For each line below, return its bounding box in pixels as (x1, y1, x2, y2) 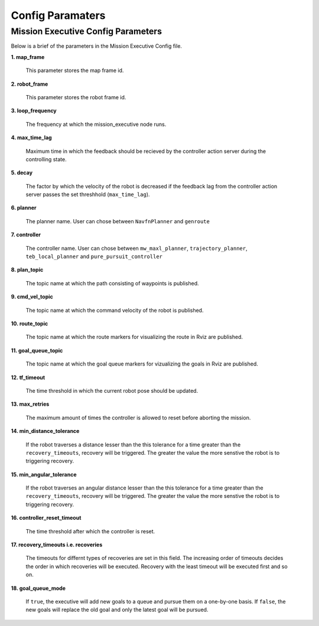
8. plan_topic (11, 266, 44, 273)
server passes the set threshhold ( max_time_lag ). (25, 191, 150, 198)
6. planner (11, 204, 37, 211)
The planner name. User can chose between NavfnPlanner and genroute (25, 217, 210, 224)
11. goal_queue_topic (11, 347, 63, 354)
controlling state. (25, 155, 67, 162)
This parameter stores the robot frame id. (25, 93, 126, 100)
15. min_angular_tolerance (11, 471, 77, 478)
